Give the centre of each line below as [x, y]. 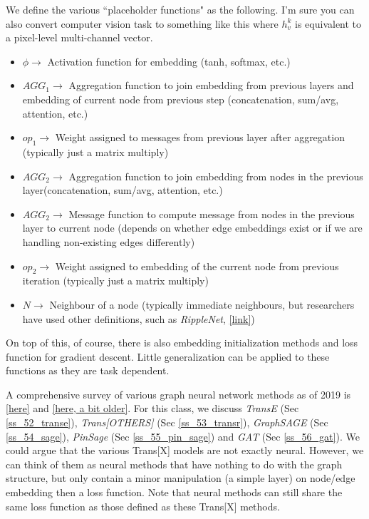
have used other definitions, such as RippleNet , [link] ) [139, 318]
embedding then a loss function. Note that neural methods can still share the [174, 492]
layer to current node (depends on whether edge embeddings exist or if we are [192, 228]
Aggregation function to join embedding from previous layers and [211, 85]
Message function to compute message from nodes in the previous [212, 214]
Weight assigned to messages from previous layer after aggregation [200, 137]
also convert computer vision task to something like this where [142, 23]
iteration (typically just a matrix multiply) [115, 281]
